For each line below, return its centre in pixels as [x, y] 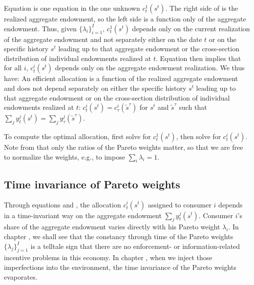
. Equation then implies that [199, 58]
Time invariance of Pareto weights [92, 184]
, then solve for [199, 136]
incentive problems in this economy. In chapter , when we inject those [108, 257]
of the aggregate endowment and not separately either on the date [103, 39]
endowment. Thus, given [41, 28]
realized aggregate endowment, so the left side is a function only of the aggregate [125, 19]
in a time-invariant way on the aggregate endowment [83, 215]
